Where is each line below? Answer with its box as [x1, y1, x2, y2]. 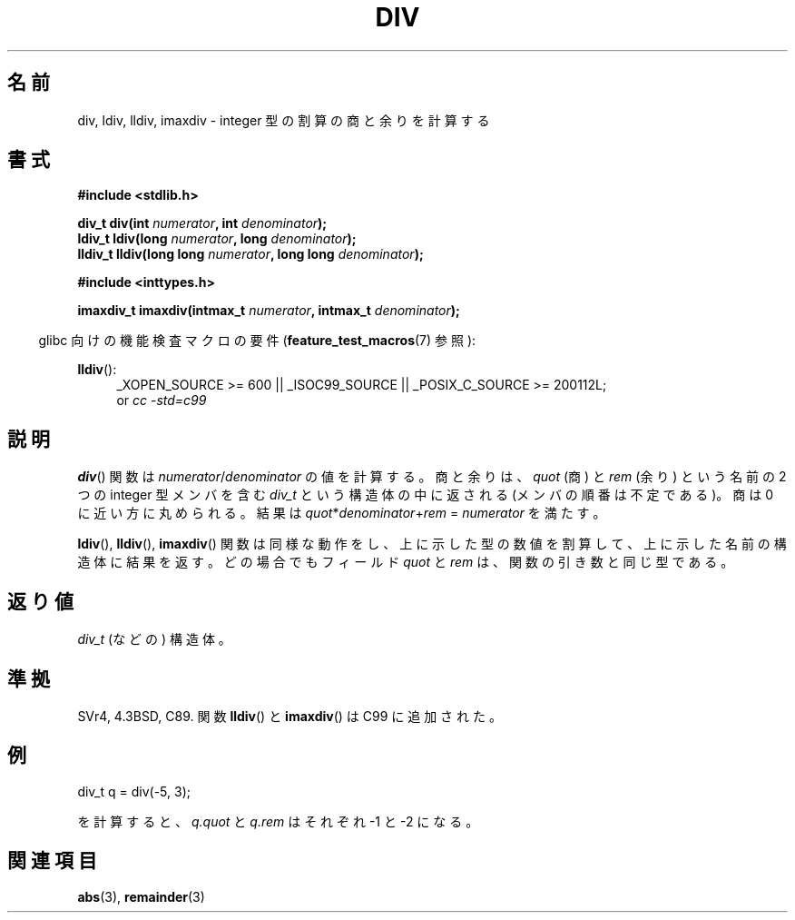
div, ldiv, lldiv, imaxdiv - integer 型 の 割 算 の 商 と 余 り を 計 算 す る [77, 112, 490, 128]
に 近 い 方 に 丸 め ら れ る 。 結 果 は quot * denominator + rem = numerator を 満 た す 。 [77, 505, 606, 521]
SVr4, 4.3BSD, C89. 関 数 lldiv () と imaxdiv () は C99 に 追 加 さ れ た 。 [77, 707, 502, 724]
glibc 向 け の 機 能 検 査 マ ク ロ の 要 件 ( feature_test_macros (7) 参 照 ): [38, 332, 476, 349]
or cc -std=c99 [116, 392, 207, 409]
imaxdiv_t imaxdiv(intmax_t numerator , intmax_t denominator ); [77, 302, 460, 319]
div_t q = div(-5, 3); [77, 783, 191, 799]
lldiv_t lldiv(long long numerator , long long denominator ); [77, 246, 424, 262]
